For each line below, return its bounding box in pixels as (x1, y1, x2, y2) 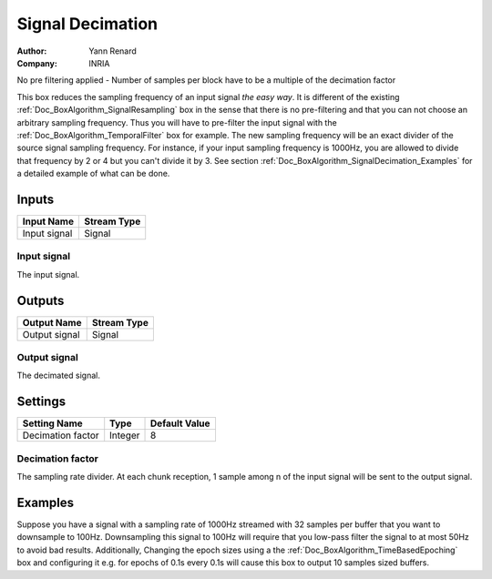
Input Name (22, 215, 75, 228)
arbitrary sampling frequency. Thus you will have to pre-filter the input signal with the (16, 117, 337, 127)
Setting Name (22, 417, 84, 430)
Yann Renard (88, 46, 137, 56)
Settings (16, 394, 67, 410)
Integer (109, 429, 140, 442)
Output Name (22, 316, 82, 329)
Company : (16, 57, 58, 68)
